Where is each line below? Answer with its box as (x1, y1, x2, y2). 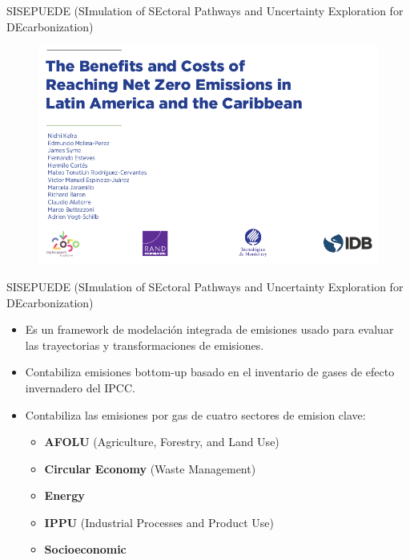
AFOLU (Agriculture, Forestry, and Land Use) (44, 433, 279, 450)
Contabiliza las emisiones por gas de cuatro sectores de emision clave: (25, 406, 366, 423)
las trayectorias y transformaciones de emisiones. (25, 336, 264, 353)
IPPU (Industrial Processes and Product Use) (44, 513, 275, 530)
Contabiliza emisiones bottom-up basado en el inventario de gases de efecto (25, 363, 395, 380)
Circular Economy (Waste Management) (44, 460, 256, 477)
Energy (44, 487, 85, 504)
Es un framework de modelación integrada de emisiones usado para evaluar (25, 321, 394, 338)
